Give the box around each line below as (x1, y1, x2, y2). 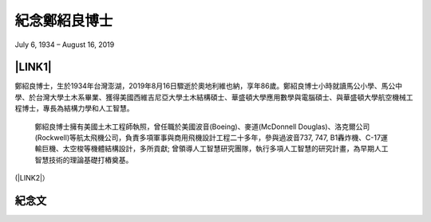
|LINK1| (14, 60, 52, 74)
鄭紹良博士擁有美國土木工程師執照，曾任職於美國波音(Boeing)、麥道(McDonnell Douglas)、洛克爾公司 (34, 122, 370, 131)
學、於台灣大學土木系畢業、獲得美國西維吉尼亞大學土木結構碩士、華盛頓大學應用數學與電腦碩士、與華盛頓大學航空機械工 (14, 92, 413, 102)
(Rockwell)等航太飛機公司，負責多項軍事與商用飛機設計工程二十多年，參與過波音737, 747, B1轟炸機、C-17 (34, 133, 382, 142)
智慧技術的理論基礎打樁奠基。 (34, 155, 133, 165)
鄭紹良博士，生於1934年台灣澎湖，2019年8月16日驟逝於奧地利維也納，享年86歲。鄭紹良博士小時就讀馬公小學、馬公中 (14, 81, 403, 91)
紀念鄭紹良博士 (14, 12, 113, 29)
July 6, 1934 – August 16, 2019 (14, 40, 115, 49)
